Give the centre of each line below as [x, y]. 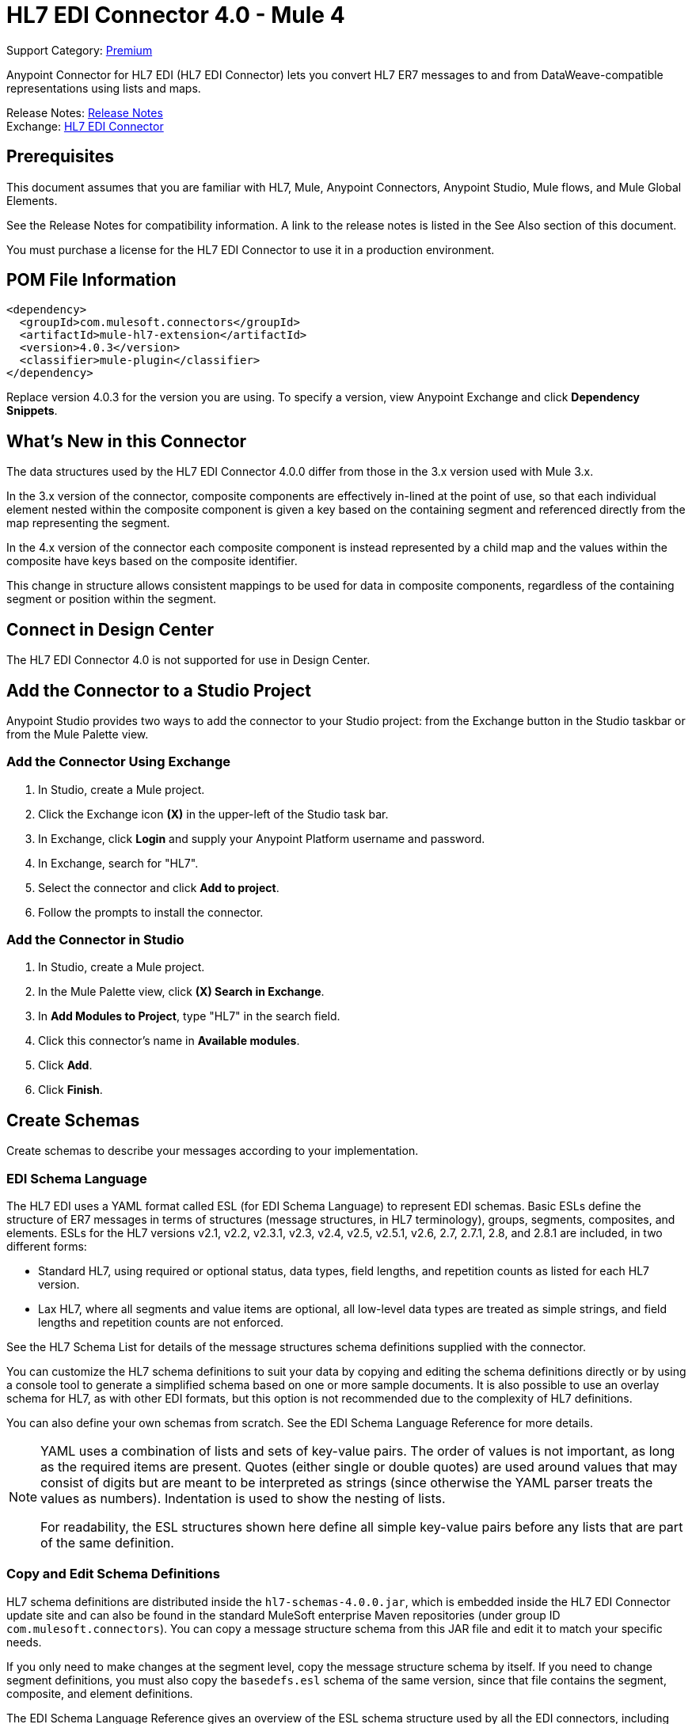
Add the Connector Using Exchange [119, 762]
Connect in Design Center [110, 629]
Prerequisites [60, 157]
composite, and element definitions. [100, 1693]
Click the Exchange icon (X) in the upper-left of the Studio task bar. [213, 814]
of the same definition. [107, 1543]
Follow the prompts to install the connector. [151, 912]
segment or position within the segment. [111, 599]
